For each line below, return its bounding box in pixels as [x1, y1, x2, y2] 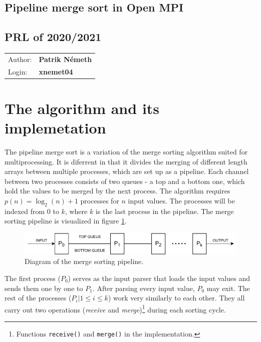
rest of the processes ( [5, 292, 72, 303]
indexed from [5, 205, 45, 216]
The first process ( [5, 272, 61, 283]
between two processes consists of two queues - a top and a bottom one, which [5, 175, 245, 186]
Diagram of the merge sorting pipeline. [25, 256, 144, 266]
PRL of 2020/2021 [5, 29, 102, 44]
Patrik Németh [39, 53, 92, 64]
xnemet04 [39, 66, 73, 76]
